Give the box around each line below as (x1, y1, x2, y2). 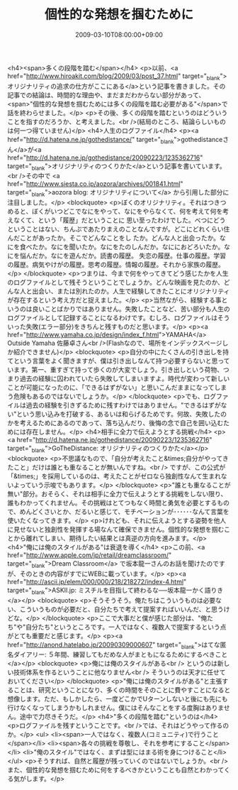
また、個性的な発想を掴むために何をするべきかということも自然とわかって (7, 766, 225, 774)
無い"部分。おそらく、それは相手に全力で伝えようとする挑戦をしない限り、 (7, 489, 227, 498)
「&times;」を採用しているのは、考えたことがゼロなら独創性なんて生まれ (7, 471, 221, 480)
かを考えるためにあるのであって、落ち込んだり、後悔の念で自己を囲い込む (7, 419, 224, 427)
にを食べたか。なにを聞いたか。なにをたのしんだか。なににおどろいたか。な (7, 243, 230, 251)
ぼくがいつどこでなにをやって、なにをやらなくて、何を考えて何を (31, 207, 223, 216)
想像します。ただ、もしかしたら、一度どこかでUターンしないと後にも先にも (7, 695, 228, 703)
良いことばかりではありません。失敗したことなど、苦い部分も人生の (31, 305, 230, 313)
